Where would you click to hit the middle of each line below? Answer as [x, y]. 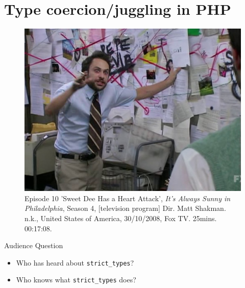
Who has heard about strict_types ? [75, 262]
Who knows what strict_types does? [76, 280]
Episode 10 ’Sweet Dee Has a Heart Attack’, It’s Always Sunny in [128, 198]
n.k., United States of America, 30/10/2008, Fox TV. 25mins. [121, 218]
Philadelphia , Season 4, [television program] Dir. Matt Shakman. [125, 208]
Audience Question [34, 245]
